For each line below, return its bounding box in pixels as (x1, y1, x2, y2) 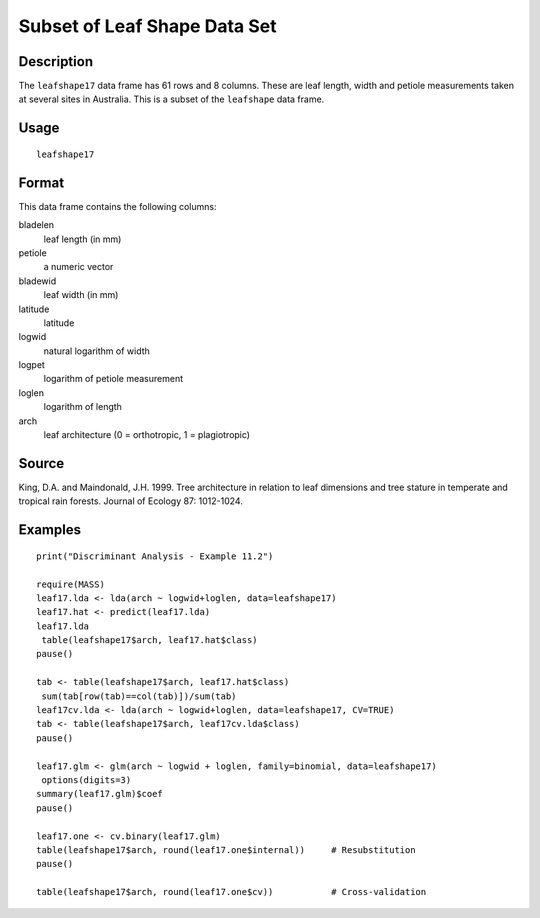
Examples (18, 521, 82, 539)
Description (18, 53, 94, 70)
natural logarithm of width (43, 345, 150, 357)
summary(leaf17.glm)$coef (36, 788, 164, 800)
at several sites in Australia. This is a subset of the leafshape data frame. (18, 93, 325, 105)
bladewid (18, 275, 57, 287)
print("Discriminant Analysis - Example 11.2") (36, 550, 274, 562)
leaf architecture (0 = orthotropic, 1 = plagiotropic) (43, 429, 250, 441)
